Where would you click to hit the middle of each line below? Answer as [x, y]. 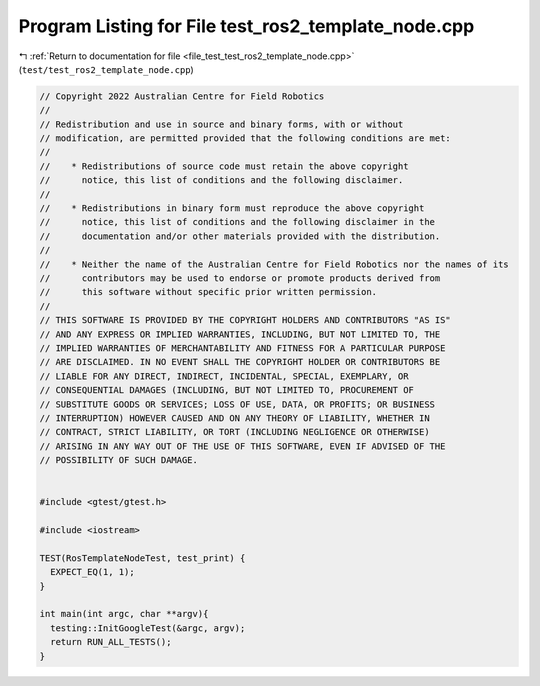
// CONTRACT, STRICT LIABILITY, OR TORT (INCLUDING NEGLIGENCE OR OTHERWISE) [234, 432]
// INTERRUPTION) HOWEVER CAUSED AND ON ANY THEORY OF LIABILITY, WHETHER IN [234, 418]
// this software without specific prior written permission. [208, 292]
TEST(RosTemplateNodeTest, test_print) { [142, 558]
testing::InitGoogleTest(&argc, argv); [148, 628]
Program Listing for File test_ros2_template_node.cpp [246, 26]
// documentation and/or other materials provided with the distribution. [240, 236]
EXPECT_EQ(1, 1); [92, 572]
